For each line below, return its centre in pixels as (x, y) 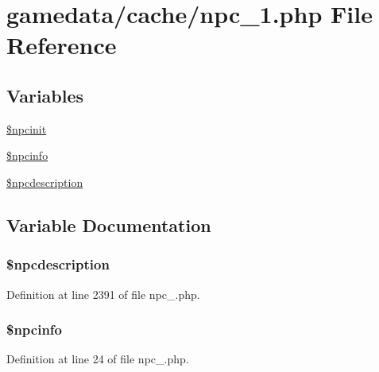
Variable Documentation (109, 225)
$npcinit (27, 128)
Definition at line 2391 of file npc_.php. (103, 294)
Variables (45, 95)
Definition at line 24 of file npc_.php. (98, 359)
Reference (62, 45)
